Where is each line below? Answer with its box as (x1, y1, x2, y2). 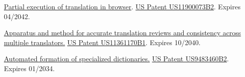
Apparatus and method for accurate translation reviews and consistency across (4, 27, 241, 38)
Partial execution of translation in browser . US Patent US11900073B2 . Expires (4, 1, 241, 11)
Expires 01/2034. (4, 63, 55, 73)
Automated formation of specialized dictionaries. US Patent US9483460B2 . (4, 53, 229, 64)
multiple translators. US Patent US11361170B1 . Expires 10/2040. (4, 37, 201, 47)
